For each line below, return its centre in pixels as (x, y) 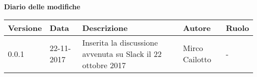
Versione (25, 27)
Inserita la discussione (120, 42)
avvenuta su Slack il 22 (122, 53)
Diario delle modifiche (42, 6)
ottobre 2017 (104, 65)
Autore (197, 27)
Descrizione (105, 27)
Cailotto (197, 59)
